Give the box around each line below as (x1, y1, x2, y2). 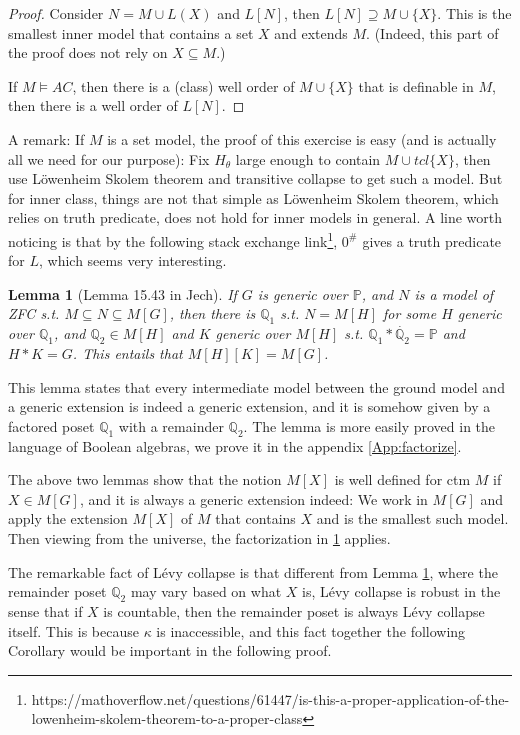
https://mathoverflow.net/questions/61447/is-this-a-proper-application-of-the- (31, 688, 510, 709)
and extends (274, 22, 348, 43)
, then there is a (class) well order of (72, 75, 295, 96)
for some (383, 303, 437, 324)
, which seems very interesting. (38, 250, 227, 271)
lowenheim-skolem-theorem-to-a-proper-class (31, 708, 303, 729)
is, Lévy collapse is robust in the (302, 581, 501, 602)
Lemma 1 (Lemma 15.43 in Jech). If (8, 283, 237, 304)
